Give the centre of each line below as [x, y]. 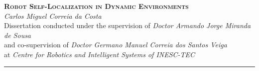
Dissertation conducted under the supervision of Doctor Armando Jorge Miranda [128, 25]
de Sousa [18, 35]
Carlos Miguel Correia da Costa [53, 16]
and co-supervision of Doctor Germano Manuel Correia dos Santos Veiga [116, 45]
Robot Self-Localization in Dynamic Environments [96, 6]
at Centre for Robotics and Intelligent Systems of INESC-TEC [100, 54]
